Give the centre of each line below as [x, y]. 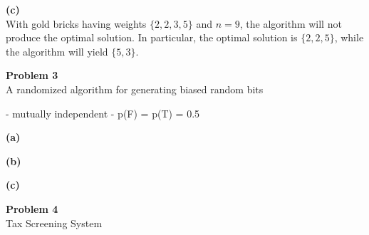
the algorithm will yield [57, 51]
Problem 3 [32, 75]
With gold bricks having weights [76, 23]
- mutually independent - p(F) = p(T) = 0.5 [103, 113]
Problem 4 [32, 208]
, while [349, 37]
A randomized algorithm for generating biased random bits [135, 89]
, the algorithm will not [291, 23]
